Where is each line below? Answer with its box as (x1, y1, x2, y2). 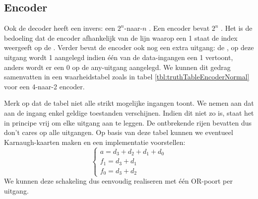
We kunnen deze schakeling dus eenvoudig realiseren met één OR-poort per (4, 176, 233, 186)
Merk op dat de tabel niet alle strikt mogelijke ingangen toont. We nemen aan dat (4, 98, 254, 108)
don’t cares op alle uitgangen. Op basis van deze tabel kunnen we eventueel (4, 127, 233, 137)
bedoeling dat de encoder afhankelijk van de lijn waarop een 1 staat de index (4, 32, 238, 43)
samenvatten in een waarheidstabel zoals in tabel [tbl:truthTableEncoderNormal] (4, 71, 250, 82)
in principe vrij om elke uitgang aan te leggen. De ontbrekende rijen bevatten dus (4, 117, 252, 128)
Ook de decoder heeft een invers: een (4, 23, 116, 33)
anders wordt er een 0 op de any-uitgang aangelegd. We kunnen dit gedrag (4, 62, 231, 72)
